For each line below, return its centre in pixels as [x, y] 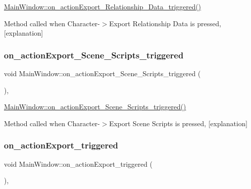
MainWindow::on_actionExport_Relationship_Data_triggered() [102, 6]
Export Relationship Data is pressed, [165, 23]
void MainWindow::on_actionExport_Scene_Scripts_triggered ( [102, 73]
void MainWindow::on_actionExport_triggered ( [78, 164]
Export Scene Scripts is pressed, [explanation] [178, 123]
